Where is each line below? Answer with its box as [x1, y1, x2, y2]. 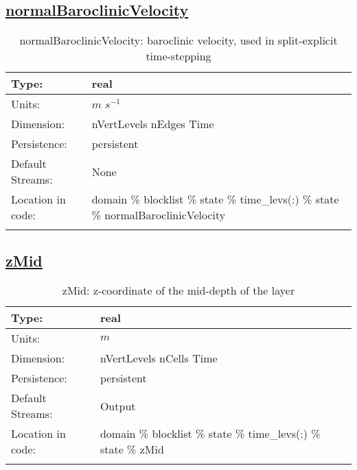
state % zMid [100, 441, 164, 458]
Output [100, 397, 136, 414]
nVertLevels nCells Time [100, 350, 218, 367]
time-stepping [146, 48, 211, 64]
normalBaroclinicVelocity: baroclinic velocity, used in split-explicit [19, 32, 338, 49]
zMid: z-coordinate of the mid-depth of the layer [62, 282, 295, 299]
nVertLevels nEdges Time [91, 116, 214, 132]
